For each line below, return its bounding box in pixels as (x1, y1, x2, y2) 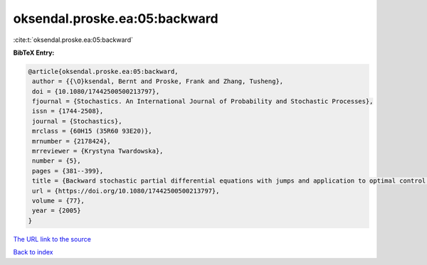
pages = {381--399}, (32, 167, 104, 175)
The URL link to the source (13, 234, 92, 243)
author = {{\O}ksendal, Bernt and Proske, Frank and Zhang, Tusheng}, (32, 77, 284, 85)
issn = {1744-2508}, (32, 107, 104, 115)
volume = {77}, (32, 197, 85, 205)
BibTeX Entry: (13, 48, 55, 57)
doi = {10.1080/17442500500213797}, (32, 87, 160, 95)
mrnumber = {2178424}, (32, 137, 112, 145)
